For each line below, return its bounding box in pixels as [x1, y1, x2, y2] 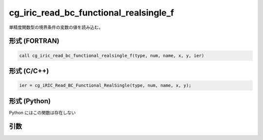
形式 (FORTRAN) [9, 37, 59, 45]
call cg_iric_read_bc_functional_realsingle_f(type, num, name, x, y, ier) [19, 52, 205, 58]
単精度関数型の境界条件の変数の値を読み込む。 [9, 24, 103, 30]
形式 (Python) [9, 97, 51, 105]
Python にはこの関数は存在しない [9, 109, 76, 115]
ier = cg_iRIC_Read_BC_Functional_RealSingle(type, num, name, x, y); [19, 83, 192, 88]
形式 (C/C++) [9, 67, 49, 75]
